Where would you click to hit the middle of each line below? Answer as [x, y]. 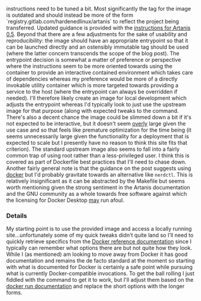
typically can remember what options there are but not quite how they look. [99, 248]
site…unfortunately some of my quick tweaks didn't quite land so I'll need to [100, 235]
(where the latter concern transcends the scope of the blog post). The [93, 53]
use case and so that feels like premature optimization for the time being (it [99, 130]
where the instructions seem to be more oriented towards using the [89, 66]
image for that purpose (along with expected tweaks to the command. [92, 111]
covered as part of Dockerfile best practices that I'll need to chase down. [97, 162]
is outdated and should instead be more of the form [70, 15]
